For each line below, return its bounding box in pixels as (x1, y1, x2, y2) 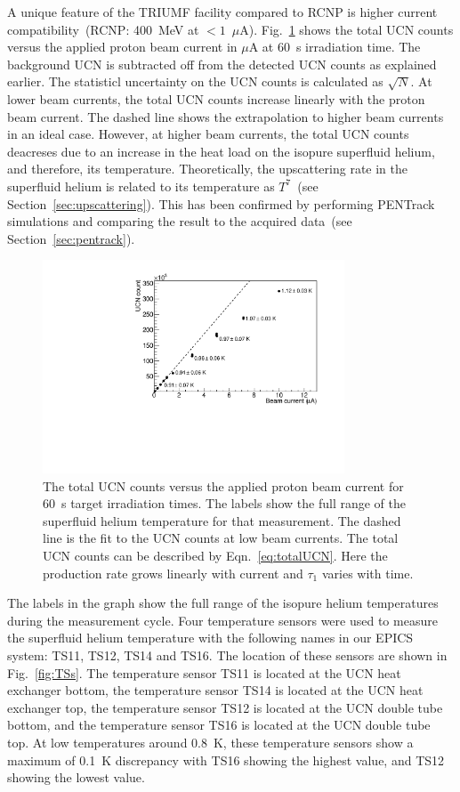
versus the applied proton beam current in (7, 37, 238, 56)
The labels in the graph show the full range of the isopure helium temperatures (7, 594, 439, 612)
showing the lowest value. (7, 768, 145, 787)
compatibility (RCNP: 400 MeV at (7, 20, 199, 38)
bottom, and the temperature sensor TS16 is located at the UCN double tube (7, 715, 431, 734)
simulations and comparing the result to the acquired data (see (7, 212, 352, 230)
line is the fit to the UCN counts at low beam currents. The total (43, 529, 399, 547)
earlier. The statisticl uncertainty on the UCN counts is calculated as (7, 72, 383, 91)
